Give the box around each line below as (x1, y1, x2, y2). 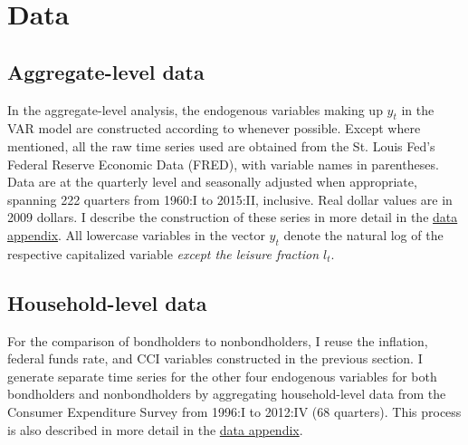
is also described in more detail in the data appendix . (7, 420, 303, 439)
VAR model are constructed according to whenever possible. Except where (7, 119, 421, 138)
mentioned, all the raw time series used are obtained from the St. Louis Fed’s (7, 136, 435, 155)
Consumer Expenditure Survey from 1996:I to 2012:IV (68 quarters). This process (7, 401, 462, 421)
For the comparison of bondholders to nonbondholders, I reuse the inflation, (7, 331, 428, 350)
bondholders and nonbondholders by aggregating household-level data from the (7, 384, 446, 403)
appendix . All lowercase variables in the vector (7, 225, 265, 244)
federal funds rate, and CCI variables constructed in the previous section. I (7, 349, 423, 368)
